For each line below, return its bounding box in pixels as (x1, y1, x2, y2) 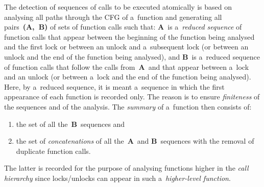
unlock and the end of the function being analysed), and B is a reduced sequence (4, 51, 260, 62)
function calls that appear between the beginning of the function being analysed (4, 31, 255, 42)
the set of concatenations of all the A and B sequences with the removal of (16, 136, 254, 146)
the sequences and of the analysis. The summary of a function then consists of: (4, 101, 252, 112)
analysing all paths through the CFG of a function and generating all (4, 11, 222, 22)
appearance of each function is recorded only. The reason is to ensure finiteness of (4, 91, 260, 102)
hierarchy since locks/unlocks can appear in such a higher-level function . (4, 172, 231, 183)
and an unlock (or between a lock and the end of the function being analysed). (4, 71, 251, 82)
